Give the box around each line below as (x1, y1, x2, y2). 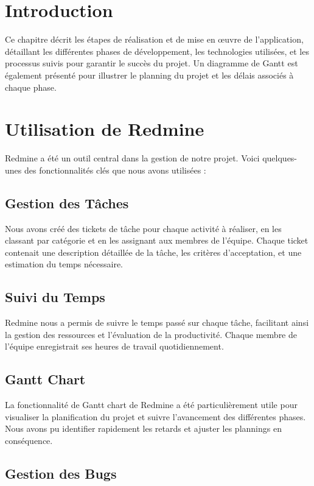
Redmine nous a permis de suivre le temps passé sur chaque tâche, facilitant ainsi (5, 316, 309, 329)
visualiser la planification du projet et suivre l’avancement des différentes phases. (5, 410, 306, 423)
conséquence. (5, 434, 53, 446)
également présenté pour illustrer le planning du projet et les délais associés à (5, 68, 294, 81)
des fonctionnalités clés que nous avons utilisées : (24, 163, 206, 176)
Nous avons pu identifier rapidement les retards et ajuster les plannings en (5, 422, 282, 435)
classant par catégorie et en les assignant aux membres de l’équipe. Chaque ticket (5, 234, 309, 247)
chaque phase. (5, 80, 57, 93)
